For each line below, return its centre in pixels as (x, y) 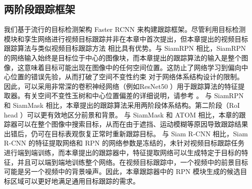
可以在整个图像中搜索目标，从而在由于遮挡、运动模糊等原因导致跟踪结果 (133, 124)
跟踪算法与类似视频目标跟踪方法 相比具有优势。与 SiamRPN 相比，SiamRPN (125, 48)
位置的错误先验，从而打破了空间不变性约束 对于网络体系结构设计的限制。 (127, 77)
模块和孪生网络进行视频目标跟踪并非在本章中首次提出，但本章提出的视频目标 (126, 38)
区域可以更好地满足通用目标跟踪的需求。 (75, 181)
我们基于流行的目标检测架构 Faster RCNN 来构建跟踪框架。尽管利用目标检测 (125, 29)
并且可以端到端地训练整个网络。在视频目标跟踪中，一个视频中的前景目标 (133, 162)
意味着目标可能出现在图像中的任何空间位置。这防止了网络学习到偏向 (133, 67)
